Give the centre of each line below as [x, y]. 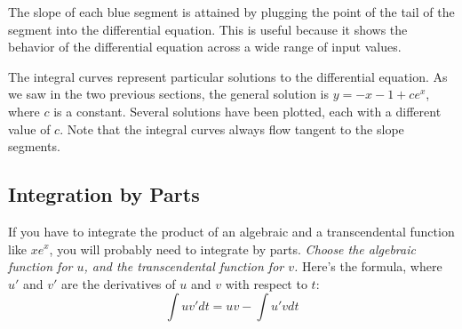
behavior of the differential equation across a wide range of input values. [205, 47]
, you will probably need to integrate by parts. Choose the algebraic [232, 249]
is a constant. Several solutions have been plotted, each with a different [247, 111]
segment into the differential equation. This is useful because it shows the [208, 29]
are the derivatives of [119, 283]
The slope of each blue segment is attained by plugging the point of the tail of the [231, 12]
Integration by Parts [104, 194]
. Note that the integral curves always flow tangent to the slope [232, 128]
